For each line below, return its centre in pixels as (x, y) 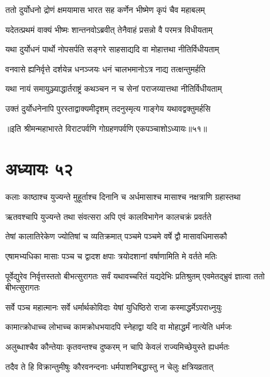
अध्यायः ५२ (39, 169)
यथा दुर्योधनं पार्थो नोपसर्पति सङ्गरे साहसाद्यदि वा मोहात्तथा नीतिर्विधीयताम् (112, 49)
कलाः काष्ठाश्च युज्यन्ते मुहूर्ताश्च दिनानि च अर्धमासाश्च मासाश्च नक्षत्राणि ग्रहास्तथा (123, 197)
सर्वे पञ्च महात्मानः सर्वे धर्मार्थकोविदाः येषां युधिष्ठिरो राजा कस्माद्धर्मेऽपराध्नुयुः (114, 307)
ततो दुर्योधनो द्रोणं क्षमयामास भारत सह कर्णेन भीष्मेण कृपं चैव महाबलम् (105, 9)
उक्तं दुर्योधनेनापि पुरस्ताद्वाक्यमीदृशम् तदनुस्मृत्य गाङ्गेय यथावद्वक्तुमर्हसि (108, 108)
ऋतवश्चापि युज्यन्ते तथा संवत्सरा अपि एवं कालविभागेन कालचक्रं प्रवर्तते (109, 216)
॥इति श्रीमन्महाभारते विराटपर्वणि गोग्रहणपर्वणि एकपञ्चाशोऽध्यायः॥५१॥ (106, 128)
